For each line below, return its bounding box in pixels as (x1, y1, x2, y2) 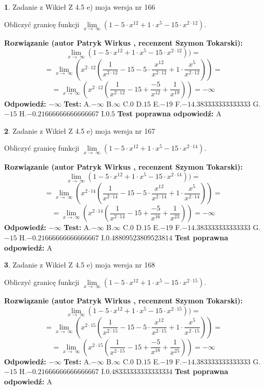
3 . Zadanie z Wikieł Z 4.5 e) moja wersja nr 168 (4, 259, 155, 270)
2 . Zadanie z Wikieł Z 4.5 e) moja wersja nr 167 (4, 125, 155, 136)
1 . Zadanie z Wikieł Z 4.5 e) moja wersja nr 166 (4, 2, 155, 12)
